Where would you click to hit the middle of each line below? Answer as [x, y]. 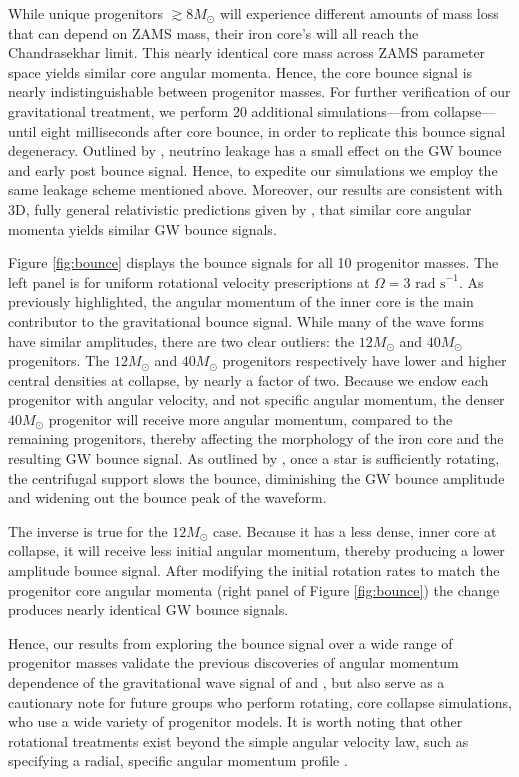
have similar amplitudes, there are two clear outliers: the [181, 340]
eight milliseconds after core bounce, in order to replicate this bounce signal [273, 130]
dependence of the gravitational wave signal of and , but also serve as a [226, 682]
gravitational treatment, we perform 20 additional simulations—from [219, 110]
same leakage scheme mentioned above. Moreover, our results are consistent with [255, 189]
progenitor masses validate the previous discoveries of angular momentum [233, 662]
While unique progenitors [85, 13]
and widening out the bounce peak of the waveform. [167, 497]
